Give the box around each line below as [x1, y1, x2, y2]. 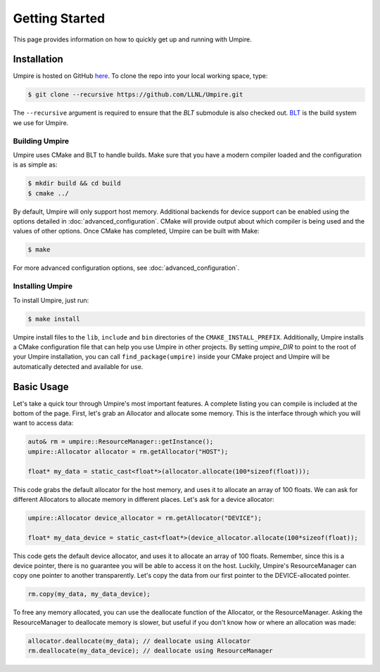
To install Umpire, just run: [13, 296, 89, 304]
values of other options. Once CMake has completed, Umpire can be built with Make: [13, 227, 260, 235]
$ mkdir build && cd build [27, 179, 121, 188]
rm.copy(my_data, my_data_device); [27, 590, 151, 598]
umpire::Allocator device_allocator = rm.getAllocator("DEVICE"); [27, 514, 262, 522]
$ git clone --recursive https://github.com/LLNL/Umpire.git [27, 91, 243, 98]
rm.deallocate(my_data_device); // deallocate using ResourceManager [27, 647, 273, 655]
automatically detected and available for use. [13, 362, 144, 370]
